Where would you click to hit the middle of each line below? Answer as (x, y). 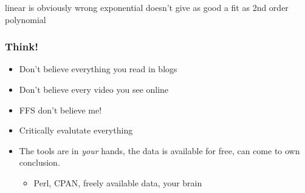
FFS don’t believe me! (60, 110)
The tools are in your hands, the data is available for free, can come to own (159, 150)
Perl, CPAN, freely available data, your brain (118, 182)
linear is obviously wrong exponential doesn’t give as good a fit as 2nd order (147, 7)
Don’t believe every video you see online (94, 89)
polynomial (26, 19)
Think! (22, 46)
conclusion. (39, 162)
